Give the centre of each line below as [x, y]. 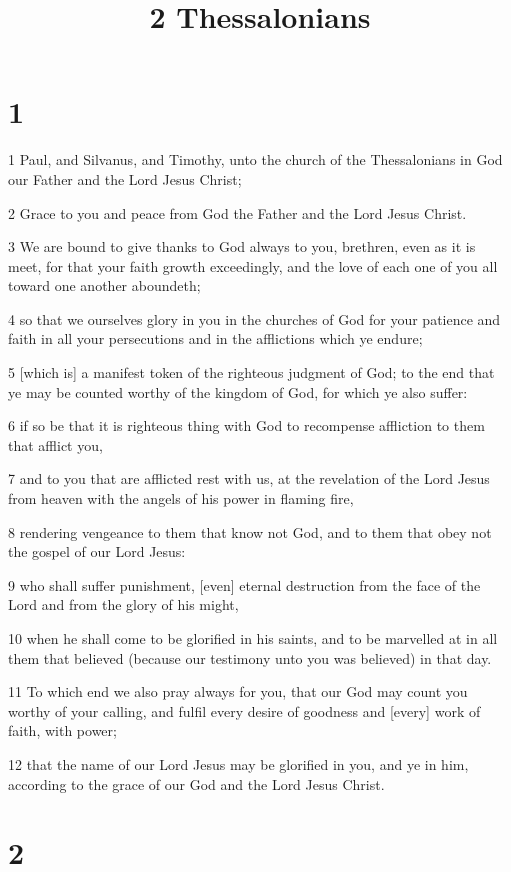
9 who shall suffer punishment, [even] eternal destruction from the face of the [244, 584]
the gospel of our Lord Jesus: [97, 551]
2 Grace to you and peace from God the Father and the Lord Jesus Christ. [237, 212]
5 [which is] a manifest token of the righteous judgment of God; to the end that [251, 372]
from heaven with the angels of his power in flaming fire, [181, 498]
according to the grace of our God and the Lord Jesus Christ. [196, 783]
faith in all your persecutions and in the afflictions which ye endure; [215, 338]
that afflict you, [55, 444]
